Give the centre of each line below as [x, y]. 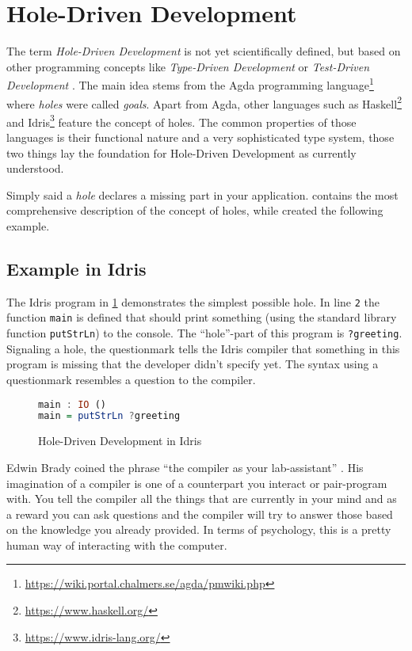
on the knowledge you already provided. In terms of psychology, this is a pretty [199, 529]
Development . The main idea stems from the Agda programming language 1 [190, 84]
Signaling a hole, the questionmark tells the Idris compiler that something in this [203, 348]
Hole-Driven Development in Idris [120, 441]
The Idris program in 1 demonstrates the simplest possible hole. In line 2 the [193, 301]
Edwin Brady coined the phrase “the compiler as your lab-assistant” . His [185, 467]
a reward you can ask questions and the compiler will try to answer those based [200, 514]
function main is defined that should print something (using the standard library [202, 317]
